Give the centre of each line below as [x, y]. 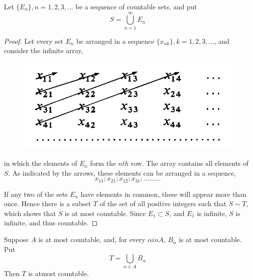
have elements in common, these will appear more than [163, 194]
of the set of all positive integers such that [163, 203]
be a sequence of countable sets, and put [136, 6]
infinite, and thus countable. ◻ [51, 223]
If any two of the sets [36, 194]
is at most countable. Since [105, 213]
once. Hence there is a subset [48, 203]
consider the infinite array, [43, 50]
